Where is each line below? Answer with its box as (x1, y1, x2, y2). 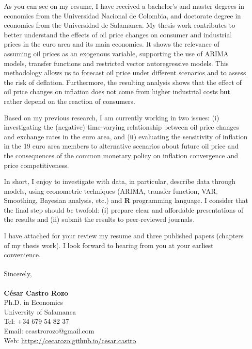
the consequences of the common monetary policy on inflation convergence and (4, 150, 238, 160)
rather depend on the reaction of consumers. (4, 96, 135, 106)
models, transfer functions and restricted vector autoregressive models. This (4, 58, 229, 68)
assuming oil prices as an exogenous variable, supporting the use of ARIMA (4, 48, 229, 58)
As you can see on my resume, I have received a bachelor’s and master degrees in (4, 1, 244, 11)
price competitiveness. (4, 160, 69, 170)
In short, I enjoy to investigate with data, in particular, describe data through (4, 176, 236, 186)
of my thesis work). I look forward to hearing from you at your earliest (4, 240, 214, 250)
